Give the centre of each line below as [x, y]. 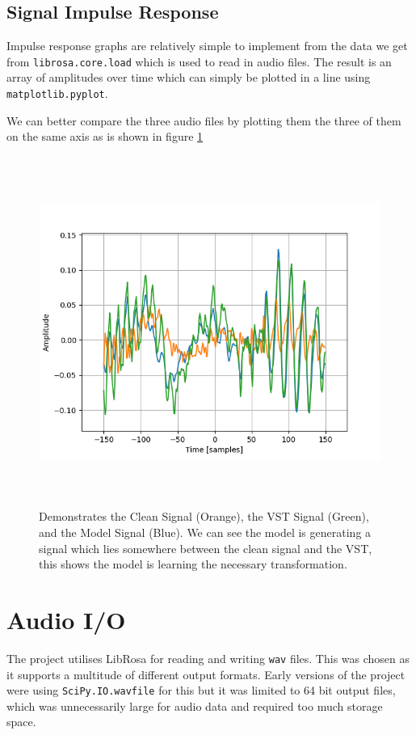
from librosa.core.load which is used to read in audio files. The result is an [199, 61]
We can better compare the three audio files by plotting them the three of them [204, 120]
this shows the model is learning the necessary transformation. [193, 564]
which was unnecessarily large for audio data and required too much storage [195, 705]
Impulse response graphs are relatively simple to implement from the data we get [207, 46]
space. [21, 722]
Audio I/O [66, 620]
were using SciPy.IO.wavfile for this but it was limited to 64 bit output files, [201, 690]
